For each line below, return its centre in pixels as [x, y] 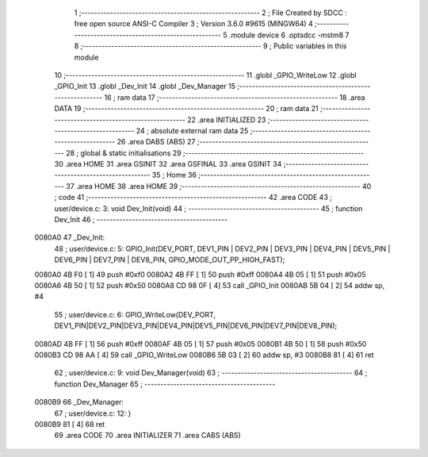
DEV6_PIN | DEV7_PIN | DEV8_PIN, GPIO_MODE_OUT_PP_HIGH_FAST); [170, 260]
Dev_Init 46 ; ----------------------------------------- [141, 220]
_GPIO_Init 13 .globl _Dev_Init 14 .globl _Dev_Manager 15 [145, 86]
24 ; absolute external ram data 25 [192, 130]
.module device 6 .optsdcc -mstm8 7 [289, 35]
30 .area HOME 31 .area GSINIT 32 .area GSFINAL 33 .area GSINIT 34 [168, 164]
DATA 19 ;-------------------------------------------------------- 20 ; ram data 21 [186, 109]
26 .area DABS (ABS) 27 [156, 142]
